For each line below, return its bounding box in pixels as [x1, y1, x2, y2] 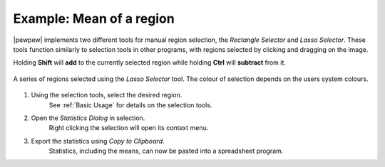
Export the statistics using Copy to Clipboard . [31, 136, 165, 145]
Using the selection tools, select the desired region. [31, 91, 183, 99]
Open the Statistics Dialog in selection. [31, 114, 145, 122]
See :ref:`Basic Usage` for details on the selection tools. [48, 100, 212, 109]
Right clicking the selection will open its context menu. [48, 124, 209, 132]
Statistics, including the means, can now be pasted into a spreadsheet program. [48, 146, 284, 156]
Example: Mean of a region [13, 11, 175, 26]
